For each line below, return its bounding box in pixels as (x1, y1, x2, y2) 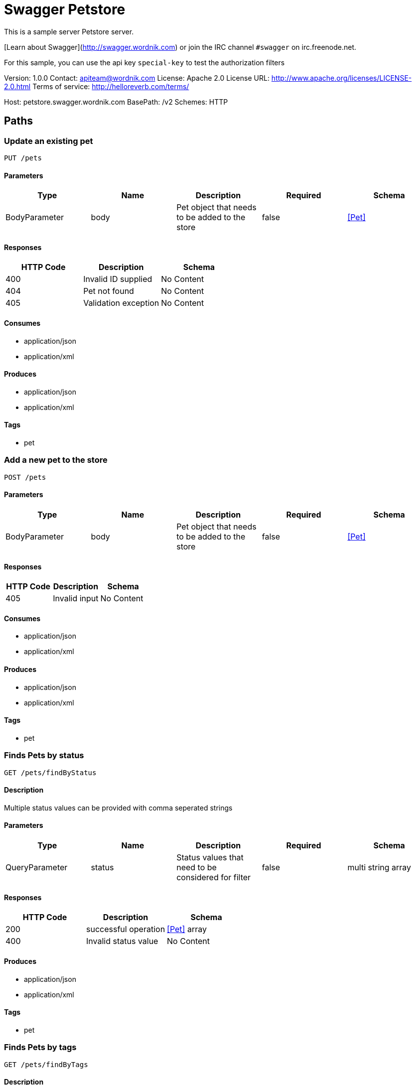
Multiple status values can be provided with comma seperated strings (4, 803, 233, 812)
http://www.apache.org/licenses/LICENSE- (271, 73, 412, 82)
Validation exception (83, 298, 159, 308)
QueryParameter (5, 862, 68, 873)
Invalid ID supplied (83, 274, 152, 284)
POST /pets (4, 473, 46, 481)
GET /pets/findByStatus (4, 768, 97, 777)
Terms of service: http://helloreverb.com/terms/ (32, 82, 189, 91)
